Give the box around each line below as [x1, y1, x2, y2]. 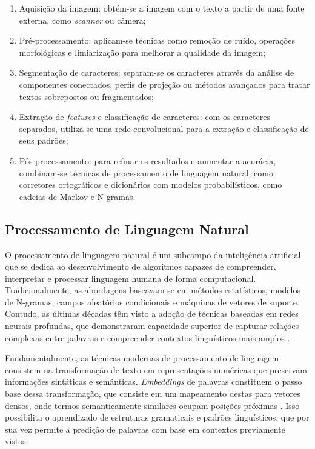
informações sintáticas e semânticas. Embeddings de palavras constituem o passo [5, 375, 302, 388]
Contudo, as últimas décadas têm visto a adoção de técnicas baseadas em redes [5, 307, 299, 320]
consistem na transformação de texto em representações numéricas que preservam [5, 363, 307, 376]
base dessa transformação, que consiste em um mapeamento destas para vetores [5, 387, 300, 400]
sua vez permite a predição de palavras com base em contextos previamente [5, 422, 285, 435]
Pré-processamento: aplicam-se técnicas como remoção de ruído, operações [19, 34, 296, 47]
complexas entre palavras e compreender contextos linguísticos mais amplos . [5, 331, 290, 344]
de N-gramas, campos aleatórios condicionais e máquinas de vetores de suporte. [5, 295, 299, 308]
